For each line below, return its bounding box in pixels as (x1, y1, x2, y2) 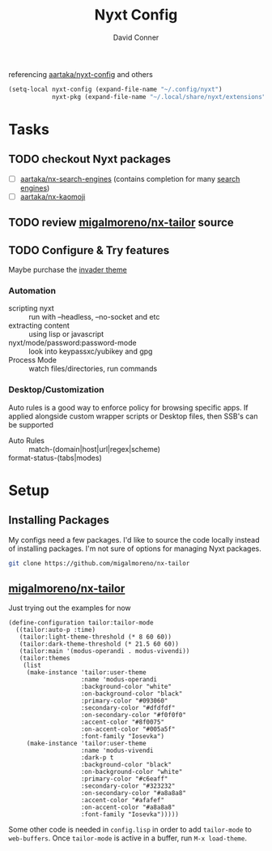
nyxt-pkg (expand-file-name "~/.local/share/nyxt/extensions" (51, 92, 266, 101)
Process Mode (8, 355, 57, 365)
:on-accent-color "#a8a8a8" (80, 803, 176, 812)
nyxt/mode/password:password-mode (8, 338, 137, 348)
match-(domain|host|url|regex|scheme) (28, 444, 160, 453)
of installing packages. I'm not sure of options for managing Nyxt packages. (8, 544, 261, 553)
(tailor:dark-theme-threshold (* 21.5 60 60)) (19, 640, 180, 648)
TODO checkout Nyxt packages (8, 153, 172, 166)
